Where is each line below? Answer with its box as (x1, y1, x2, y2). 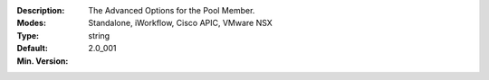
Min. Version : (16, 55, 69, 67)
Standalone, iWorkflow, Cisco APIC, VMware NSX (88, 18, 273, 29)
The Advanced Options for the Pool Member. (88, 5, 255, 15)
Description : (16, 5, 65, 15)
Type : (16, 30, 40, 40)
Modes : (16, 18, 47, 29)
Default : (16, 43, 49, 54)
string (88, 30, 110, 40)
